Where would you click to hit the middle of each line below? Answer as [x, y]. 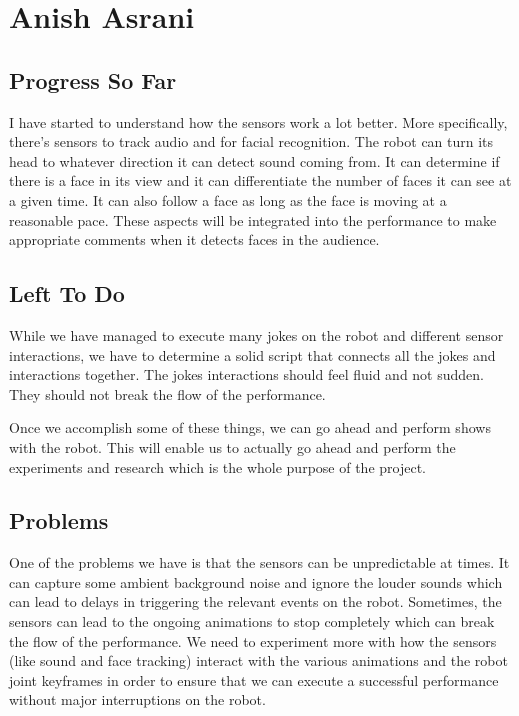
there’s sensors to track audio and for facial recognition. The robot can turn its [251, 141]
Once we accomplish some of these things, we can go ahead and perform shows [250, 427]
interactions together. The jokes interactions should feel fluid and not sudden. [246, 374]
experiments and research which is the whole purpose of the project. [217, 466]
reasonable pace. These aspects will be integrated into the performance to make [253, 219]
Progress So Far [93, 79]
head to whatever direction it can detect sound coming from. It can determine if [254, 160]
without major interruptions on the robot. [137, 699]
